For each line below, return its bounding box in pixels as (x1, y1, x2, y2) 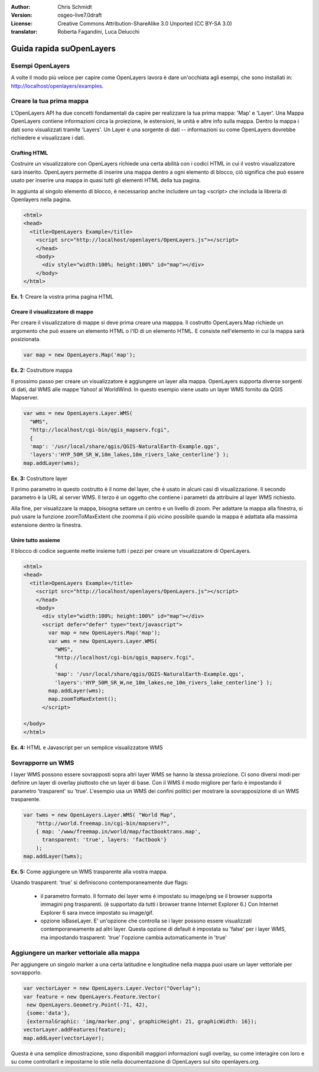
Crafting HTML (11, 150, 48, 157)
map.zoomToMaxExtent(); (48, 695, 118, 702)
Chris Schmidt (57, 4, 92, 10)
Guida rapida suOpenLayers (11, 43, 116, 53)
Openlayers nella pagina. (11, 196, 71, 203)
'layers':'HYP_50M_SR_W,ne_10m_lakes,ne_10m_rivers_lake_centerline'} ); (54, 679, 273, 686)
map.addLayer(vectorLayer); (23, 1035, 105, 1041)
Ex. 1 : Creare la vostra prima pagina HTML (11, 293, 114, 300)
